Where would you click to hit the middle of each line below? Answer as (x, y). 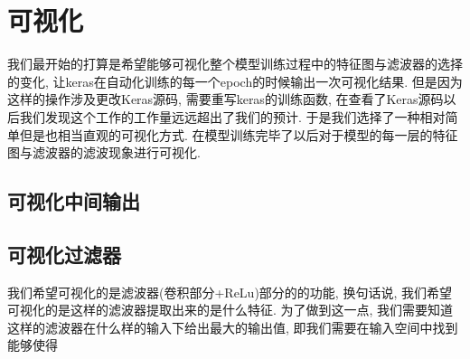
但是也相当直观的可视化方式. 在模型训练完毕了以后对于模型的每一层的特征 (239, 134)
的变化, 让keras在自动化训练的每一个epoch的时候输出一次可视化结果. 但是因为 (235, 81)
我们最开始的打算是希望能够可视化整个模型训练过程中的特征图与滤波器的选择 (235, 64)
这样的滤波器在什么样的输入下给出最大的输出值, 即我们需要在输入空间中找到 (233, 327)
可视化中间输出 (74, 201)
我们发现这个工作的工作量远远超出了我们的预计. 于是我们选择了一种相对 (232, 116)
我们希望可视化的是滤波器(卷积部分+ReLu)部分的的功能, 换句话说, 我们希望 (230, 292)
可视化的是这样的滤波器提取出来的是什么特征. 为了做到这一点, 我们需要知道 (230, 310)
